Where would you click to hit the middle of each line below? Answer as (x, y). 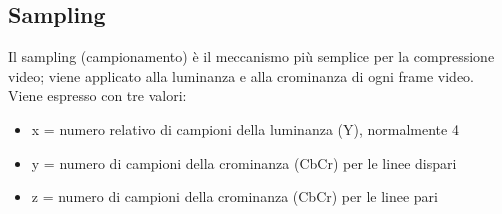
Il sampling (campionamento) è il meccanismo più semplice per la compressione (251, 56)
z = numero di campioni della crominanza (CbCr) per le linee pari (234, 196)
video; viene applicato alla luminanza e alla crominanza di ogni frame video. (241, 75)
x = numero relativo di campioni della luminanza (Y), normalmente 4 (245, 128)
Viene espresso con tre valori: (97, 95)
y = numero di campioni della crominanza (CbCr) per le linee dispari (244, 162)
